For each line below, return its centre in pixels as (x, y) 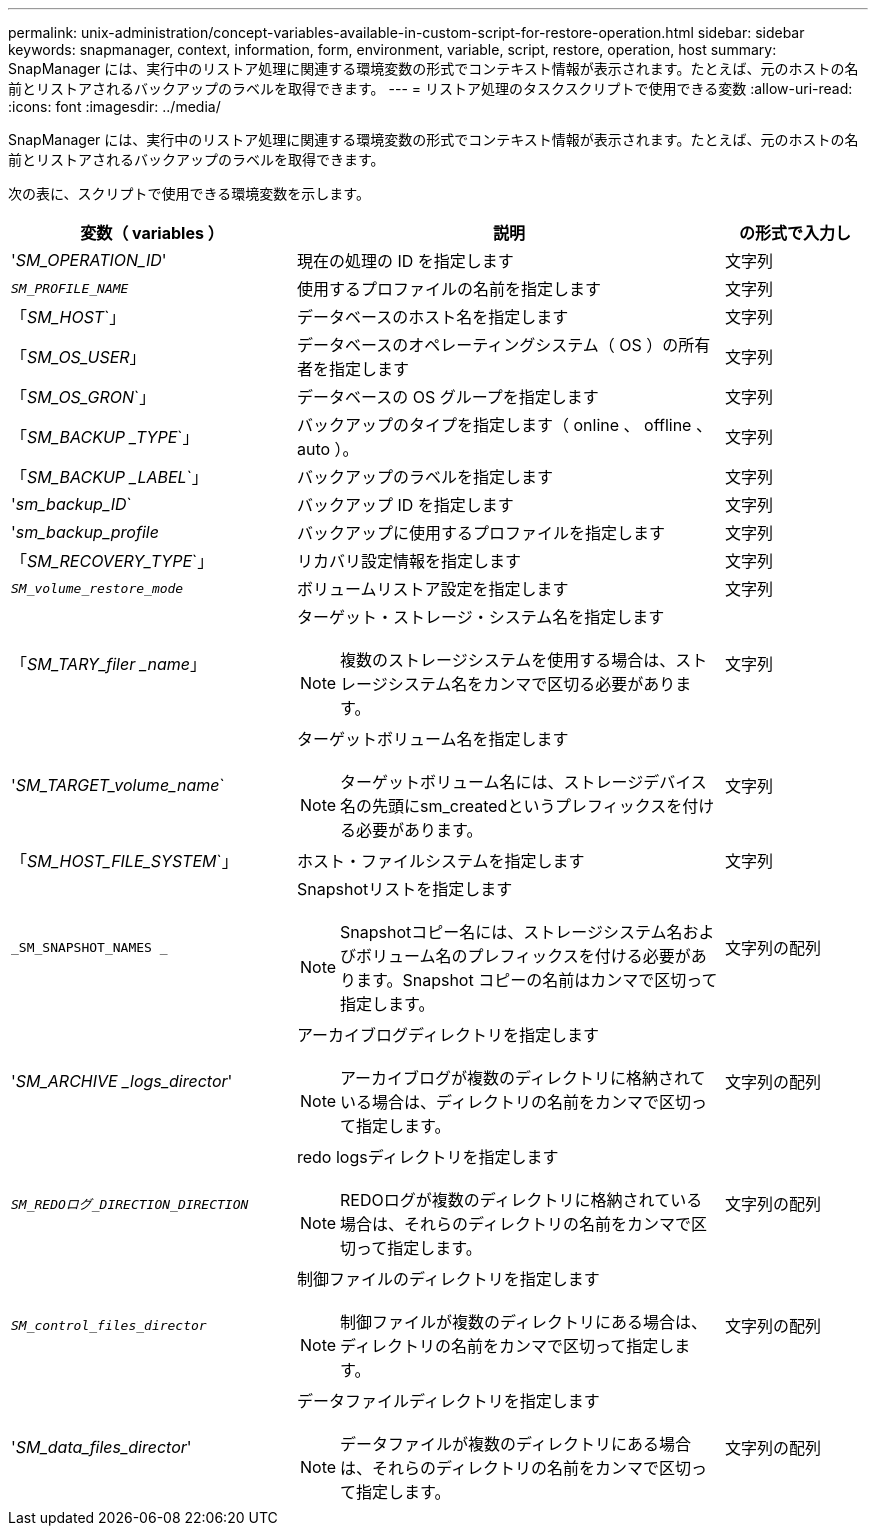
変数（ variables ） (152, 233)
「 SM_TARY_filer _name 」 (109, 664)
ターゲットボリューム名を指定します (432, 739)
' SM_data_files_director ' (101, 1447)
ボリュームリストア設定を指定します (432, 589)
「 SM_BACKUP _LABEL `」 (109, 477)
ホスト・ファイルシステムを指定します (440, 861)
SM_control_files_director (109, 1325)
